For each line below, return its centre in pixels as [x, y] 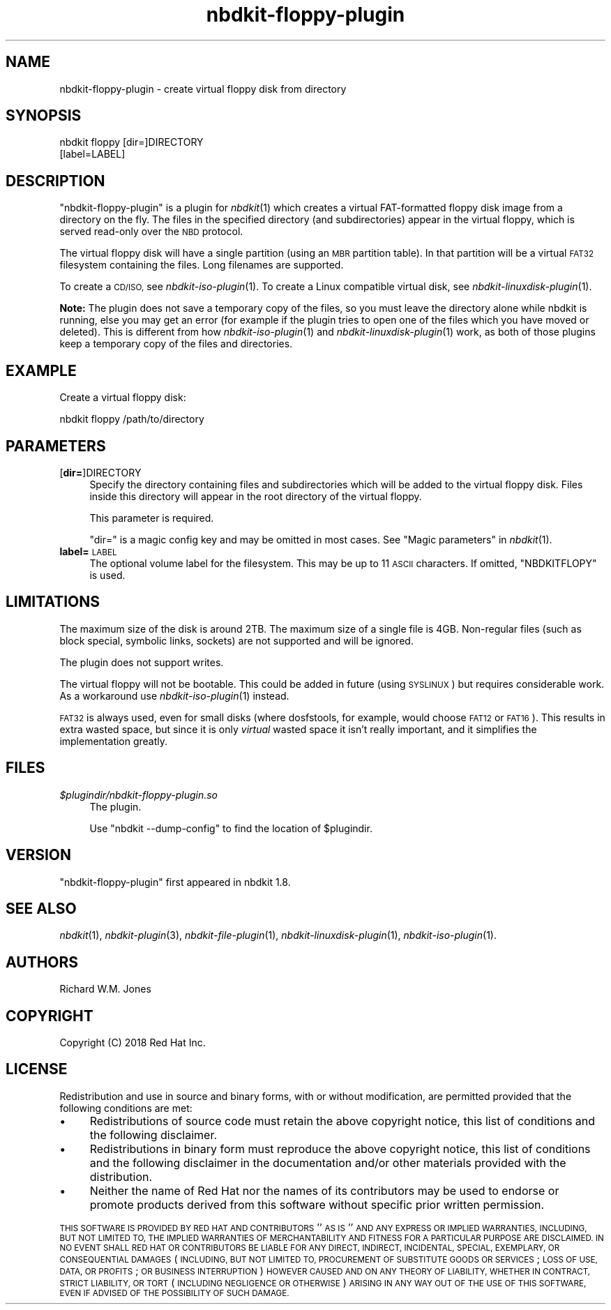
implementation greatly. [114, 741]
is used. [107, 575]
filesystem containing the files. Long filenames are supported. [202, 265]
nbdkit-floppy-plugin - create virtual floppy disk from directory [203, 89]
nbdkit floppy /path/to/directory [132, 419]
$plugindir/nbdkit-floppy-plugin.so [138, 795]
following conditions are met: [126, 1108]
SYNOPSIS [44, 116]
